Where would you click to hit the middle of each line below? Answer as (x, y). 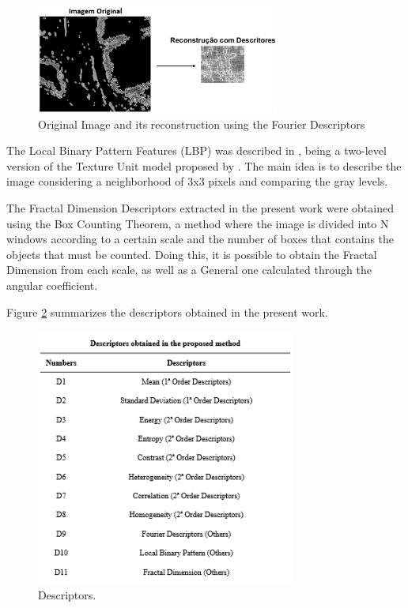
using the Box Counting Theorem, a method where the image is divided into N (198, 223)
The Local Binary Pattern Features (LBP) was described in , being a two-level (196, 150)
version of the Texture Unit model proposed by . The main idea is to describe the (204, 165)
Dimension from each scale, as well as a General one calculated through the (189, 270)
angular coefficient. (52, 285)
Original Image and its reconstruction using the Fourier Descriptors (202, 124)
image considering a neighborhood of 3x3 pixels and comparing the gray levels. (197, 181)
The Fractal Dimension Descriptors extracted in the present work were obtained (200, 208)
